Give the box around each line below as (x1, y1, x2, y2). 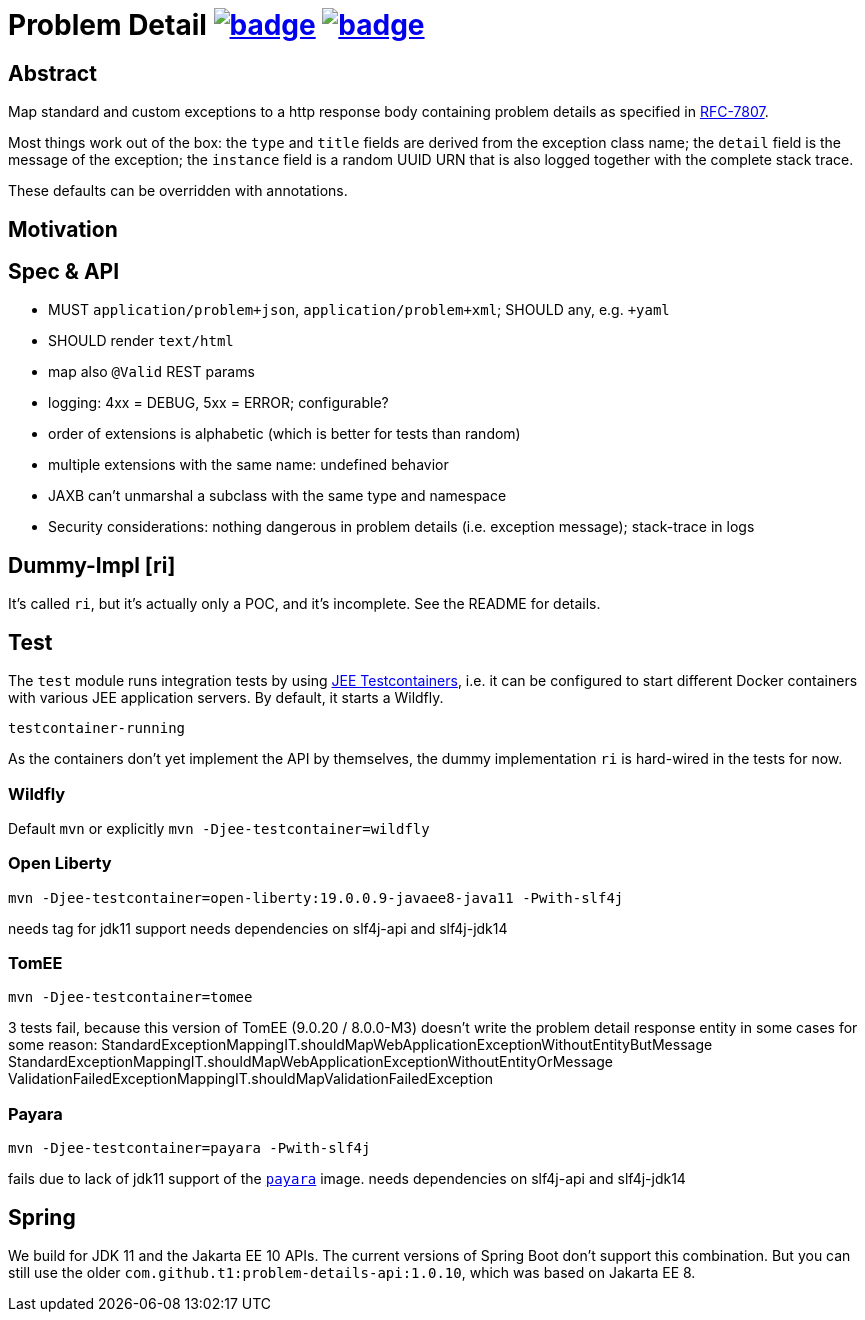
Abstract (8, 60, 97, 86)
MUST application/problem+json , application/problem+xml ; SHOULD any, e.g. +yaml (48, 301, 670, 319)
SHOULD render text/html (48, 332, 234, 350)
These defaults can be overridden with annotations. (8, 182, 348, 200)
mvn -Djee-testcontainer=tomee (8, 989, 253, 1006)
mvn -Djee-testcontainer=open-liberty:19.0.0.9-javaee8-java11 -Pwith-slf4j (8, 889, 624, 906)
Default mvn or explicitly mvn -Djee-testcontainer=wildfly (8, 819, 430, 837)
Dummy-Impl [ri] (8, 552, 176, 578)
